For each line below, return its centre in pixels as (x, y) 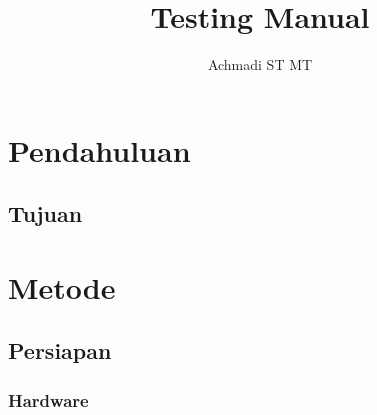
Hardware (48, 399)
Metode (62, 286)
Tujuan (45, 213)
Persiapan (60, 350)
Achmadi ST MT (260, 64)
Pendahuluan (99, 149)
